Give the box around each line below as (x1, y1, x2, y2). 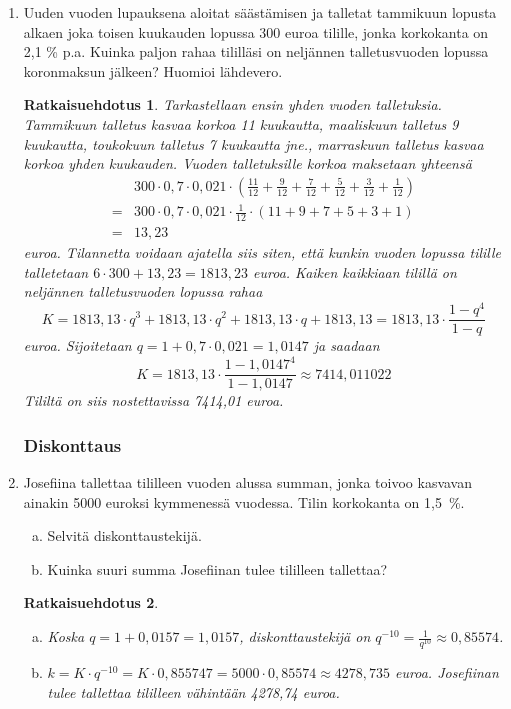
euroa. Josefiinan (395, 662, 499, 683)
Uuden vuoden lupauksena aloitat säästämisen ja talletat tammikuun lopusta (23, 2, 497, 22)
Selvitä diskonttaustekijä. (47, 525, 202, 546)
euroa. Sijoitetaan (23, 335, 132, 356)
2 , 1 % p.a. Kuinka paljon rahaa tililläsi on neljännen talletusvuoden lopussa (23, 41, 489, 62)
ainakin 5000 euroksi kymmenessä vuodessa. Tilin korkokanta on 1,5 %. (23, 491, 465, 512)
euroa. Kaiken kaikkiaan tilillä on (253, 261, 457, 282)
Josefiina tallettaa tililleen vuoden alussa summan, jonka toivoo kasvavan (23, 472, 473, 493)
